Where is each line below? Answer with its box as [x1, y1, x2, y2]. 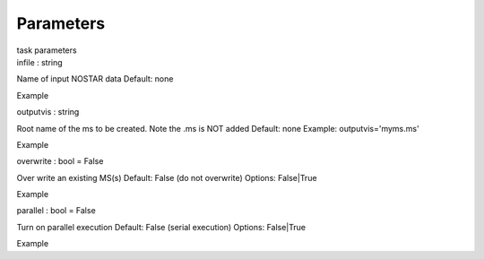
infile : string [16, 56, 63, 67]
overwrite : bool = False [16, 156, 104, 167]
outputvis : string [16, 107, 80, 117]
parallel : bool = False [16, 205, 96, 216]
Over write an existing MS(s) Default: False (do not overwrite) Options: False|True [16, 172, 317, 183]
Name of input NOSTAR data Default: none [16, 73, 174, 84]
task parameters [16, 45, 77, 56]
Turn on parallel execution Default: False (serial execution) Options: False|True [16, 221, 307, 232]
